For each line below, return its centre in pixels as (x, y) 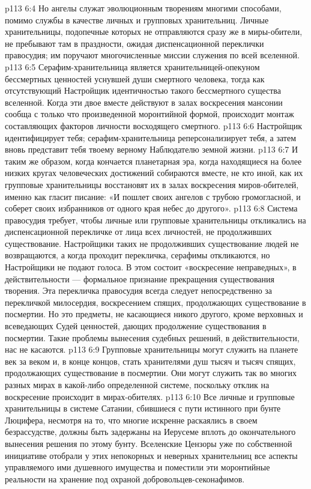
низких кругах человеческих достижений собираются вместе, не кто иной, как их (154, 173)
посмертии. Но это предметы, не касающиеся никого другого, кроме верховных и (154, 314)
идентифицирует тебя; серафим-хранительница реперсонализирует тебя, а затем (150, 137)
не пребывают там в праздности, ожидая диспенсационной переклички (134, 43)
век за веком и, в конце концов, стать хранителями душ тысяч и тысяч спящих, (150, 361)
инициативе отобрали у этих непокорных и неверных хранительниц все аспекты (151, 455)
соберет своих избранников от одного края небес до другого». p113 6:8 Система (151, 208)
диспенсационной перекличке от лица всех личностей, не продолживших (138, 232)
